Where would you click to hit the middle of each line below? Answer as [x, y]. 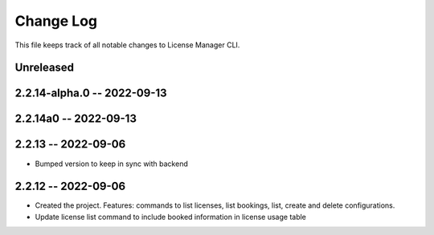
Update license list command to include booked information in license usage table [171, 217]
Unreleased [45, 68]
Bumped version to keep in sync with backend [111, 164]
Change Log [56, 21]
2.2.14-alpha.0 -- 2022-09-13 [91, 93]
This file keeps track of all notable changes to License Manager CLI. [127, 45]
